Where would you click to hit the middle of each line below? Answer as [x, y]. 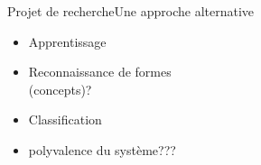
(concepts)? [60, 89]
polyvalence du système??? [102, 149]
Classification [65, 119]
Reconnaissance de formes [100, 72]
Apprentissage [67, 41]
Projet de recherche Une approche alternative [131, 11]
